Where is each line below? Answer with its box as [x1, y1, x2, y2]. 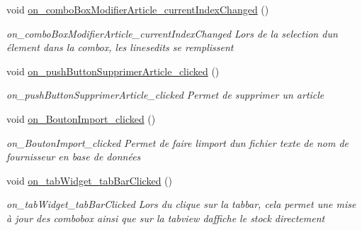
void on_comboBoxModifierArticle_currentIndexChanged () [6, 2, 269, 16]
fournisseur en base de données [6, 149, 141, 164]
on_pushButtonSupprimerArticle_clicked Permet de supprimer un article [6, 87, 324, 102]
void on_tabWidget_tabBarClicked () [6, 172, 172, 187]
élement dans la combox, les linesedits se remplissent [6, 40, 234, 55]
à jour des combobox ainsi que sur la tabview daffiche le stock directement [6, 210, 325, 225]
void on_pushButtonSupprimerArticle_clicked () [6, 63, 220, 78]
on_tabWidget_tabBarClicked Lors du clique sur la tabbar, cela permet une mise [6, 197, 356, 212]
